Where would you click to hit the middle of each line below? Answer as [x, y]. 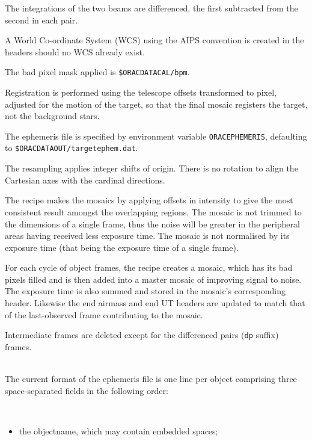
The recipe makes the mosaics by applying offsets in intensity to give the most [149, 200]
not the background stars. [52, 116]
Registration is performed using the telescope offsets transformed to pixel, [141, 92]
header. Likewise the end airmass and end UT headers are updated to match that [155, 303]
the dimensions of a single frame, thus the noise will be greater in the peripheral [152, 224]
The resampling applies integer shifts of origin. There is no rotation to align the [151, 168]
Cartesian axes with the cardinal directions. [85, 180]
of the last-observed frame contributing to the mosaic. [104, 314]
